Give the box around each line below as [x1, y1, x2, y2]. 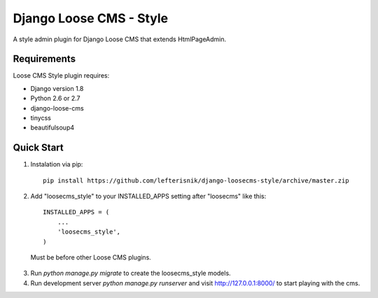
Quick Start [13, 142, 64, 154]
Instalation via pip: [30, 160, 83, 169]
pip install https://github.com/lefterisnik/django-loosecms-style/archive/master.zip [43, 176, 349, 185]
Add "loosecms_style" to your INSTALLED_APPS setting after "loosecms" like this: [30, 192, 267, 201]
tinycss [30, 114, 52, 122]
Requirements [13, 53, 76, 65]
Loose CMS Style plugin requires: [13, 71, 110, 80]
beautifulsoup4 [30, 123, 75, 132]
